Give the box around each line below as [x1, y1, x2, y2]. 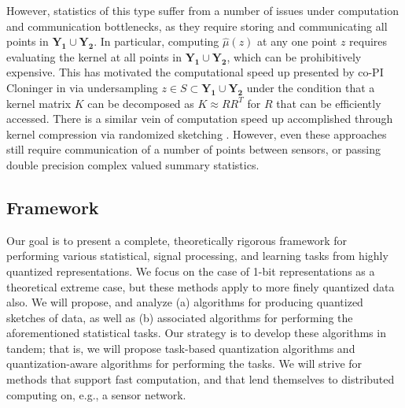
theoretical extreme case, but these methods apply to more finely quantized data [6, 278, 395, 295]
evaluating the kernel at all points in [6, 48, 182, 65]
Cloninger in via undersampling [6, 79, 158, 95]
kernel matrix [6, 95, 72, 111]
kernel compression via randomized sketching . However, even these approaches [6, 125, 387, 142]
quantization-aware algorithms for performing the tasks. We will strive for [6, 355, 363, 372]
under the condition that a [246, 79, 375, 95]
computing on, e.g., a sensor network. [6, 386, 186, 402]
